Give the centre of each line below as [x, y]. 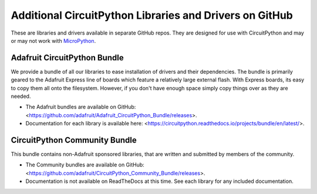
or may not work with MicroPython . [53, 40]
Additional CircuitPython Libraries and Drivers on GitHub [152, 15]
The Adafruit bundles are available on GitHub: [81, 107]
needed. [21, 96]
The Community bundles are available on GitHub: [85, 165]
